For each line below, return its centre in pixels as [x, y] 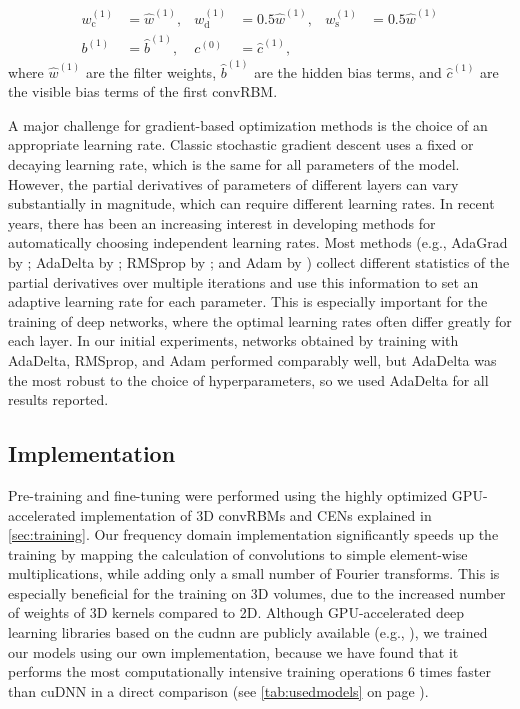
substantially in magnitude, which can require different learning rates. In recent [251, 203]
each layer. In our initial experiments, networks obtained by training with [233, 340]
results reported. [58, 399]
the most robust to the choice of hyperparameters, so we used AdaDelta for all [248, 379]
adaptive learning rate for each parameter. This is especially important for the [248, 301]
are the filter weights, [151, 71]
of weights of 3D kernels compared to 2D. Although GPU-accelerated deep [236, 612]
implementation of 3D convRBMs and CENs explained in [256, 514]
